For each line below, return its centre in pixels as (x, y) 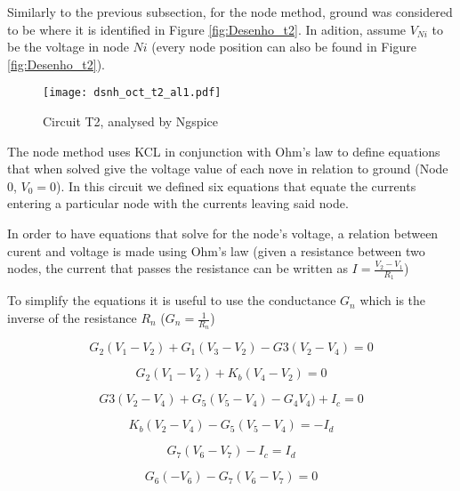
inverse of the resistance (72, 318)
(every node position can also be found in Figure (284, 47)
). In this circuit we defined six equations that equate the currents (236, 185)
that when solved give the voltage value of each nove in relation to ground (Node (228, 169)
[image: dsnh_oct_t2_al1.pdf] (132, 93)
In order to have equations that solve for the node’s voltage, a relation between (223, 233)
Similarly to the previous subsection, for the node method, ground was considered (230, 12)
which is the (393, 300)
